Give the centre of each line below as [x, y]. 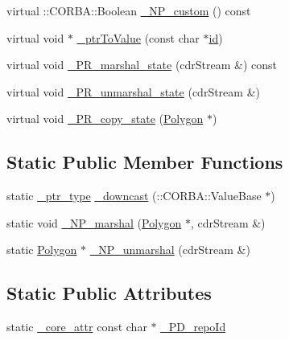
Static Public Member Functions [145, 162]
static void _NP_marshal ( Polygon [94, 222]
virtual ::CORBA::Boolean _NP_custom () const [129, 10]
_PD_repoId [193, 327]
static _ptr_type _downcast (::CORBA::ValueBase [134, 196]
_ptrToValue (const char [138, 37]
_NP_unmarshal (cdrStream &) [170, 250]
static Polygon [42, 250]
